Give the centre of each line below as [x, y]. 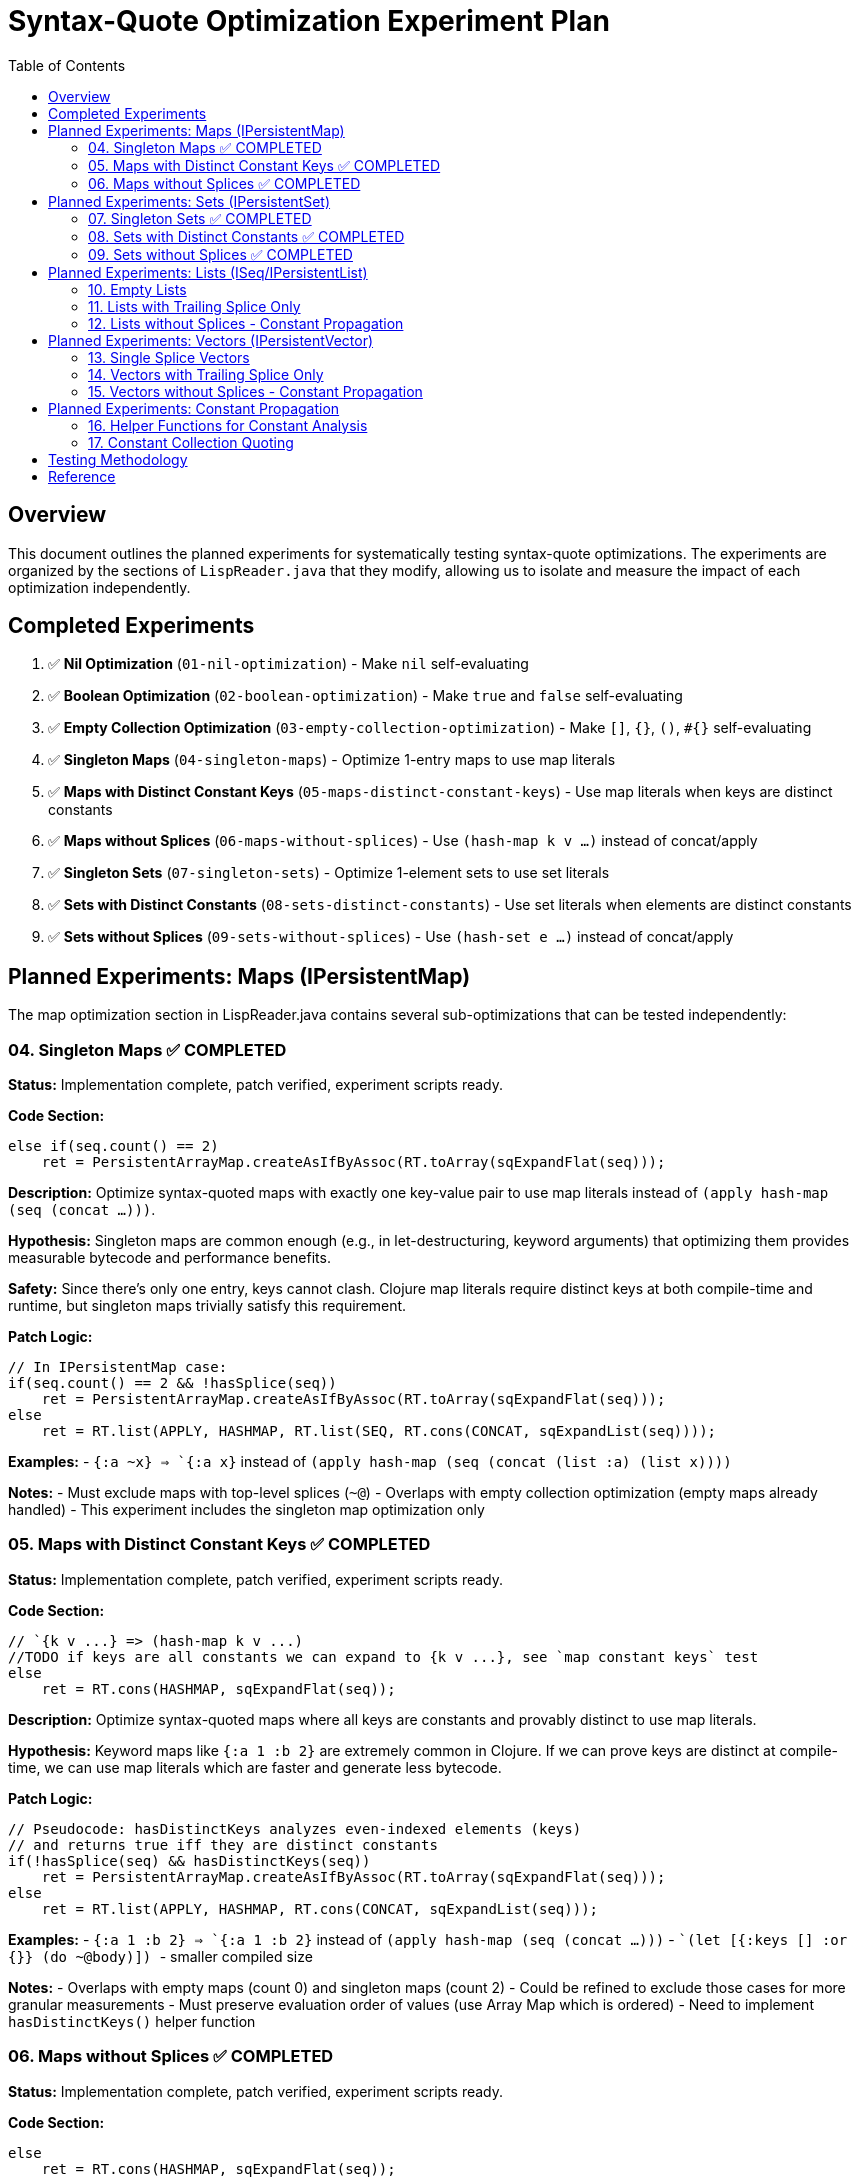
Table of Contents [67, 65]
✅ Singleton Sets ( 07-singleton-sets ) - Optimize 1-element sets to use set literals [329, 873]
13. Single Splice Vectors [169, 357]
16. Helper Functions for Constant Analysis [228, 425]
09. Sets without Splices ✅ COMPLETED [220, 254]
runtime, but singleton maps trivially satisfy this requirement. [207, 1306]
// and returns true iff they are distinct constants [223, 1844]
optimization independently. [99, 587]
